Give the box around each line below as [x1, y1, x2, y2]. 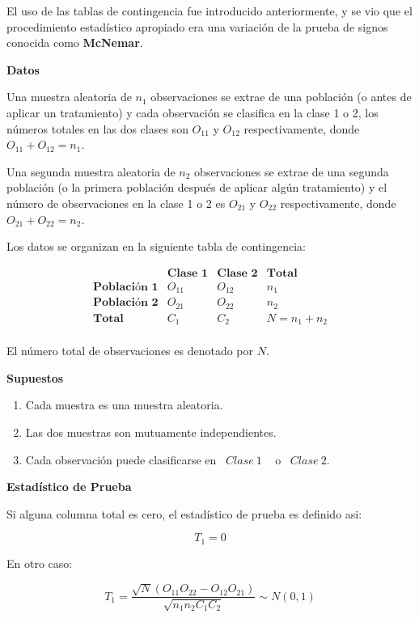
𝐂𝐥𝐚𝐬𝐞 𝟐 [217, 267, 258, 279]
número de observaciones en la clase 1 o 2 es [6, 194, 226, 211]
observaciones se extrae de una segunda [194, 163, 389, 180]
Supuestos [6, 369, 64, 386]
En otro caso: [6, 554, 73, 571]
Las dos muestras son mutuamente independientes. [25, 424, 277, 441]
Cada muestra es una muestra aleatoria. [25, 396, 223, 413]
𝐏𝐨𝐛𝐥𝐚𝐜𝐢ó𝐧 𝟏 [92, 281, 159, 293]
